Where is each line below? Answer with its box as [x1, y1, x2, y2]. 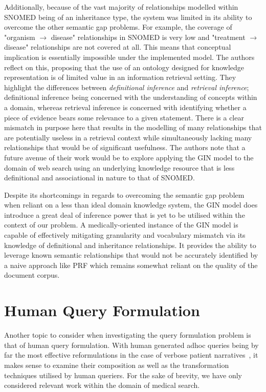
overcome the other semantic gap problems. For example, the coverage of [4, 22, 232, 32]
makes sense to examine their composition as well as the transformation [4, 359, 229, 370]
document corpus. [4, 270, 60, 280]
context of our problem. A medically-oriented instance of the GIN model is [4, 219, 238, 230]
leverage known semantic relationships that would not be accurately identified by [4, 250, 258, 260]
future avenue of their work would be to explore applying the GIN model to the [4, 152, 254, 162]
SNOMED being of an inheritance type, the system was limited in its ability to [4, 11, 252, 22]
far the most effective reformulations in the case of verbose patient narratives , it [4, 349, 258, 360]
